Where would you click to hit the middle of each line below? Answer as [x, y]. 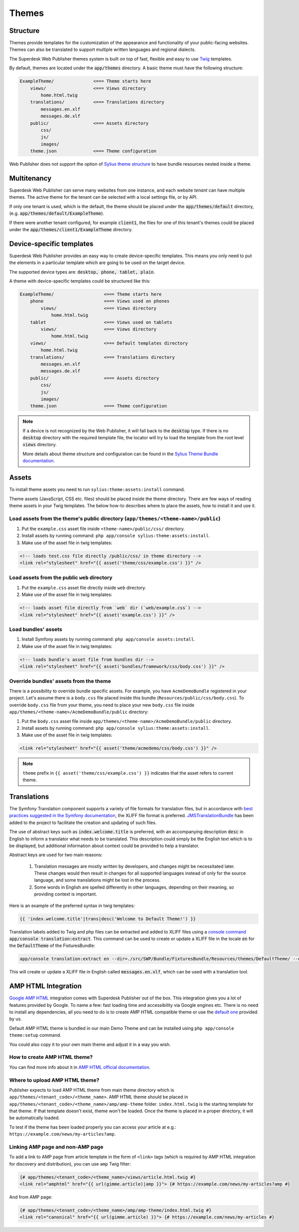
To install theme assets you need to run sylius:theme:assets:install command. [97, 490]
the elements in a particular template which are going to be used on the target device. [97, 263]
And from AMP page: [31, 1197]
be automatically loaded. [34, 1118]
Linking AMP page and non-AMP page [56, 1147]
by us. [15, 1019]
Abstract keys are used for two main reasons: [56, 855]
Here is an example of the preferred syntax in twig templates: [72, 906]
